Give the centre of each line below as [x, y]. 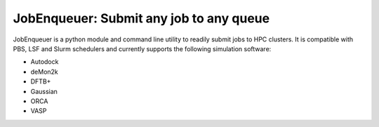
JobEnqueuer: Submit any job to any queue [141, 18]
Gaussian [44, 91]
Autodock [45, 62]
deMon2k [45, 72]
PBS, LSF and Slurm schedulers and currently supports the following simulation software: [142, 48]
